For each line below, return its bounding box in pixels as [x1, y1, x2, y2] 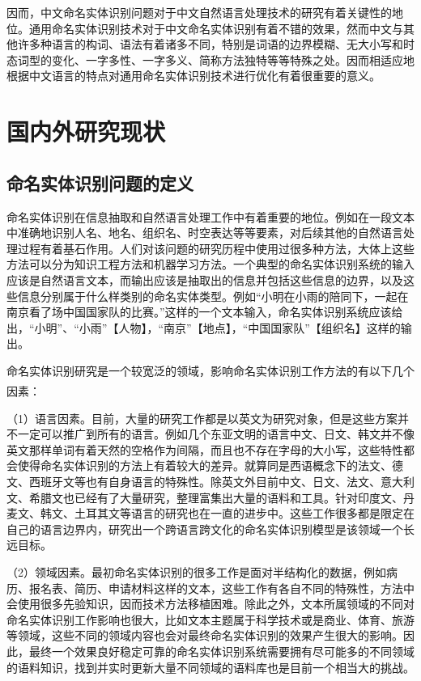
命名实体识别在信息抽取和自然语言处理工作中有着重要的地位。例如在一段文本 [6, 208, 415, 225]
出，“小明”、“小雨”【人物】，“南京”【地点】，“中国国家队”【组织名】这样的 [6, 319, 401, 336]
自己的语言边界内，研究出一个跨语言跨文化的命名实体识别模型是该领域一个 [6, 520, 403, 537]
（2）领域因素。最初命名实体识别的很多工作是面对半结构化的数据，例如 [6, 563, 386, 580]
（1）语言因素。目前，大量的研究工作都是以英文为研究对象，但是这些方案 [6, 409, 398, 426]
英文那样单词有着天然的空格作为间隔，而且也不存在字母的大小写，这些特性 [6, 441, 403, 458]
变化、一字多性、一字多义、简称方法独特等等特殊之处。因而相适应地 [51, 51, 415, 68]
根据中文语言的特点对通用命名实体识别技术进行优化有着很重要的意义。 [6, 67, 381, 84]
